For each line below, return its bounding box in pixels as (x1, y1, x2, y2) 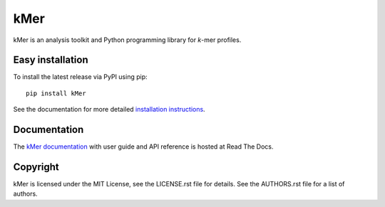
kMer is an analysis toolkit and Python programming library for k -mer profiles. (13, 36, 242, 44)
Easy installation (13, 54, 88, 66)
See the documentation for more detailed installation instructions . (13, 105, 206, 114)
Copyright (13, 161, 60, 173)
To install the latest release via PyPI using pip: (13, 73, 148, 81)
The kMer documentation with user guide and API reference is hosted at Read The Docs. (13, 142, 274, 151)
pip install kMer (26, 89, 86, 97)
